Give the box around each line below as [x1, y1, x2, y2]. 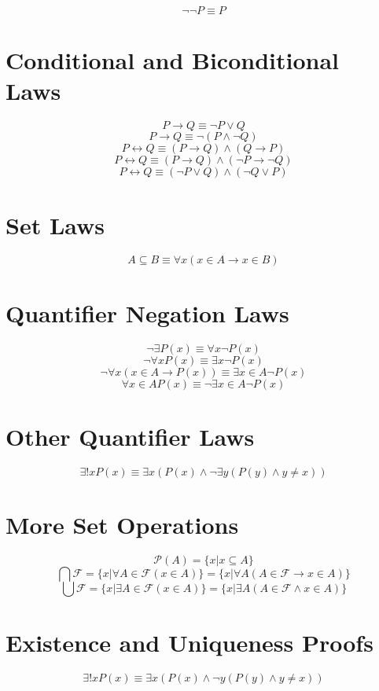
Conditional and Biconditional [6, 44, 339, 76]
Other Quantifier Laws [6, 420, 255, 452]
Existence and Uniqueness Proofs [6, 627, 373, 658]
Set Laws [6, 208, 105, 241]
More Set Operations [6, 508, 239, 540]
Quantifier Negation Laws [6, 296, 289, 329]
